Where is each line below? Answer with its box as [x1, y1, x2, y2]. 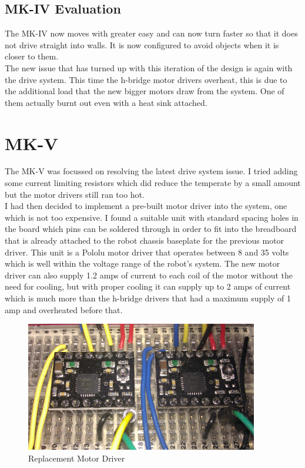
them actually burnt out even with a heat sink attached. [5, 96, 207, 108]
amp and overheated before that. [5, 303, 123, 316]
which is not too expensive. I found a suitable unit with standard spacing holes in [5, 211, 299, 223]
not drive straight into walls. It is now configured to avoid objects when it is [5, 38, 279, 51]
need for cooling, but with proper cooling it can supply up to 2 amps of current [5, 280, 291, 293]
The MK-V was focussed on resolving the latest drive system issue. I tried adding [5, 165, 298, 177]
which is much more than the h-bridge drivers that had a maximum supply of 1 [5, 292, 291, 304]
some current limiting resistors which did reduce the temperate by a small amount [5, 177, 301, 189]
